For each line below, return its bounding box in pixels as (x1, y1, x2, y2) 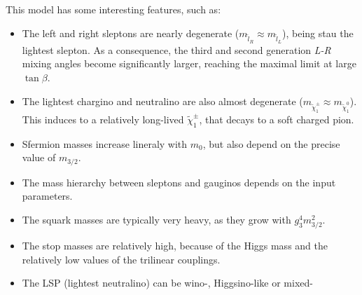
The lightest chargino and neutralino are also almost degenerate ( (22, 93, 303, 108)
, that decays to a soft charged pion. (199, 111, 354, 126)
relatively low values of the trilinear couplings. (22, 252, 221, 266)
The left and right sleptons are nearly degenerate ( (22, 25, 239, 40)
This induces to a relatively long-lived (22, 111, 184, 126)
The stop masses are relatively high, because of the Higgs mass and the (22, 238, 328, 252)
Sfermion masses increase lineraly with (22, 136, 188, 151)
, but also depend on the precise (202, 136, 340, 151)
